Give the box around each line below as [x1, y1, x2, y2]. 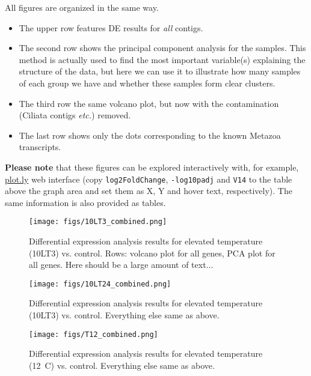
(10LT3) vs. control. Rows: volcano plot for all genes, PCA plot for [29, 246, 276, 259]
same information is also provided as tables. [5, 196, 166, 208]
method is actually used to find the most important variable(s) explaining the [19, 53, 306, 65]
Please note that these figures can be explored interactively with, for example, [5, 160, 299, 173]
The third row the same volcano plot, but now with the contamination [19, 97, 279, 109]
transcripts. [19, 141, 61, 153]
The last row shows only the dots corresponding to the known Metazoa [19, 129, 281, 141]
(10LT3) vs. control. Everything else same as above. [29, 309, 220, 321]
